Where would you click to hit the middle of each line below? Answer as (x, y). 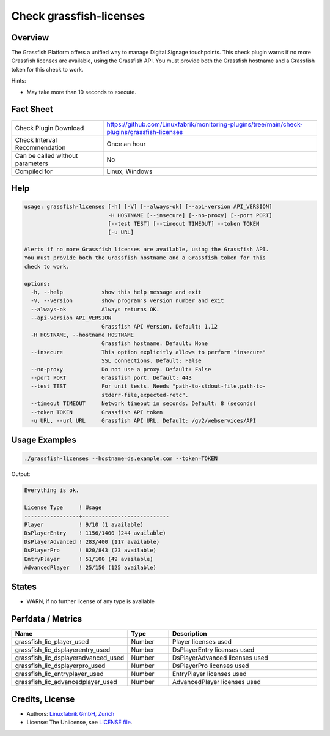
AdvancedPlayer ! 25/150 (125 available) (90, 567)
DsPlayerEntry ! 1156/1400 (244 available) (95, 533)
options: (37, 284)
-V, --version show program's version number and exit (127, 301)
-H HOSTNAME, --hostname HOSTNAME (82, 335)
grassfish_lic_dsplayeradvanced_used (70, 658)
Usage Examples (44, 440)
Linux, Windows (130, 171)
